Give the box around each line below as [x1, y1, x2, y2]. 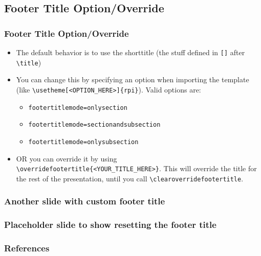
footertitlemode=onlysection [28, 104, 127, 111]
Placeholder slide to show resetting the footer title [4, 218, 216, 231]
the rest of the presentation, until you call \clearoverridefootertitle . [16, 173, 244, 183]
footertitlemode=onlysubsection [28, 138, 139, 146]
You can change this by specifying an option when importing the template [16, 74, 249, 85]
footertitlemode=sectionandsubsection [28, 121, 161, 129]
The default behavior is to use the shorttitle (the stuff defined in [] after [16, 47, 245, 57]
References [4, 242, 50, 254]
